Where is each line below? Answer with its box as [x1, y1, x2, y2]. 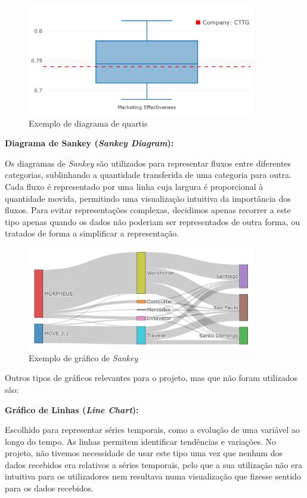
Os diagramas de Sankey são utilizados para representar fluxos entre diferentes [5, 156, 292, 169]
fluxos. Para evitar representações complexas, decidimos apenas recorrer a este [5, 204, 291, 216]
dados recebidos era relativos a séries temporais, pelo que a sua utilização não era [5, 458, 302, 471]
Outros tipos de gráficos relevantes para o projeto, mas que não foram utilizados [5, 371, 298, 384]
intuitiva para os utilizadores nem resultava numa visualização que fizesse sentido [5, 470, 301, 482]
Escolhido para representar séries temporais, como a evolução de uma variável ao [5, 423, 300, 436]
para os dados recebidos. [5, 482, 94, 494]
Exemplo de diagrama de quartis [29, 116, 148, 129]
